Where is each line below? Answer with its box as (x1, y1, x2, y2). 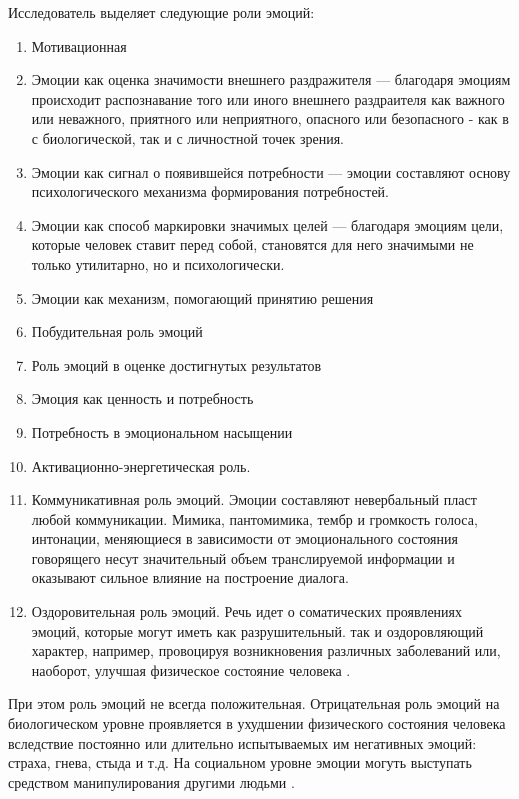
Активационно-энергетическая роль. (31, 455, 251, 476)
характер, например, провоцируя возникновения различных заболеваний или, (31, 640, 501, 661)
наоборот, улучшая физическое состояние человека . (31, 659, 351, 680)
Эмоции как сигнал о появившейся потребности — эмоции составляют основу (31, 161, 511, 182)
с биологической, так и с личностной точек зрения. (31, 127, 344, 148)
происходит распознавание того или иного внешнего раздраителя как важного (31, 88, 505, 109)
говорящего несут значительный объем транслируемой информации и (31, 547, 455, 568)
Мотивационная (31, 35, 127, 56)
